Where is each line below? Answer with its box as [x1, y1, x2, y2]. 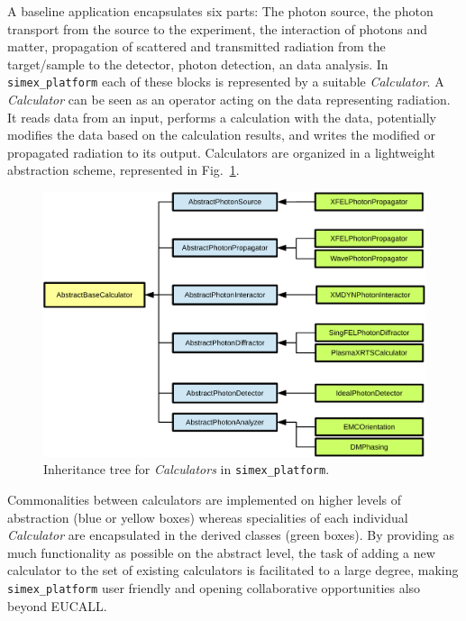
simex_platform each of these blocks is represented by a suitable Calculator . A [7, 72, 444, 91]
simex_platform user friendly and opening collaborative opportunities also [7, 579, 421, 598]
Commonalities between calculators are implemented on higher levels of [7, 490, 402, 509]
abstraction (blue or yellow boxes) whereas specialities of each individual [7, 507, 408, 526]
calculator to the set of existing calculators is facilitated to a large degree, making [7, 561, 459, 580]
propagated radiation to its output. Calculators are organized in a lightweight [7, 142, 435, 161]
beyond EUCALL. [7, 596, 107, 615]
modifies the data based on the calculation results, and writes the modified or [7, 125, 435, 144]
